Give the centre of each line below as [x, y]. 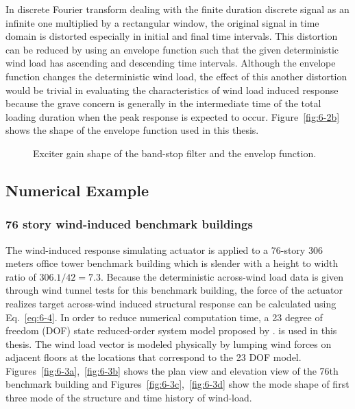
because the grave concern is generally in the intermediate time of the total [163, 103]
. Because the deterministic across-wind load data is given [222, 276]
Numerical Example [77, 190]
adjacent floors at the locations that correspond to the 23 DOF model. [154, 357]
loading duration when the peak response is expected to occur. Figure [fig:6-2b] [173, 116]
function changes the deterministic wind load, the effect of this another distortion [176, 76]
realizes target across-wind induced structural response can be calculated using [171, 303]
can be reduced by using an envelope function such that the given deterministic [172, 49]
